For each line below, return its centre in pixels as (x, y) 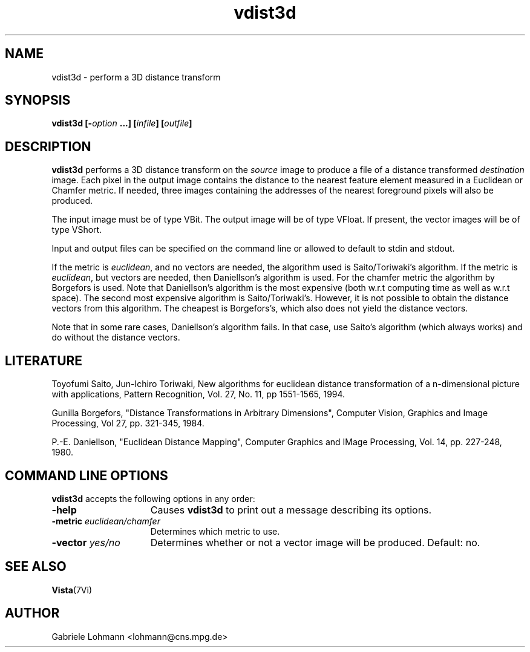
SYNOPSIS (38, 100)
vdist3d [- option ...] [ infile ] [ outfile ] (122, 123)
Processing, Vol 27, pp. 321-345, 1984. (128, 423)
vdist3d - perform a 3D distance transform (136, 77)
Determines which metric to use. (215, 531)
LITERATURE (44, 360)
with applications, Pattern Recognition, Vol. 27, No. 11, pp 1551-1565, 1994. (198, 394)
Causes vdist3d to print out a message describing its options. (291, 510)
